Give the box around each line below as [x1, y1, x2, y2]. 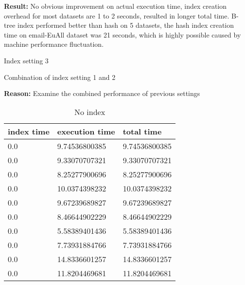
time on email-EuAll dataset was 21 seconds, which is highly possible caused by [4, 29, 241, 39]
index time [8, 125, 50, 137]
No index [74, 106, 105, 117]
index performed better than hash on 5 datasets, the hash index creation [17, 20, 234, 30]
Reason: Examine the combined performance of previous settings [4, 88, 200, 98]
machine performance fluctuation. [4, 39, 104, 49]
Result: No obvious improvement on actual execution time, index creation [4, 1, 227, 11]
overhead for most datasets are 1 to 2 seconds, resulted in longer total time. [4, 10, 229, 20]
